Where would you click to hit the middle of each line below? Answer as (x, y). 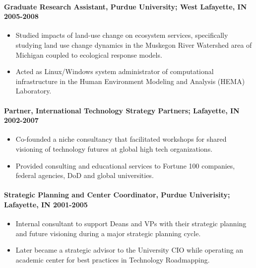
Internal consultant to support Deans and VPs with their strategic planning (131, 223)
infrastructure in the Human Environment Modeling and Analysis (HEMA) (130, 81)
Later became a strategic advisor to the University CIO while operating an (129, 250)
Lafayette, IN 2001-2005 (46, 204)
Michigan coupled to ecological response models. (89, 54)
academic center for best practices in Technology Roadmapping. (113, 259)
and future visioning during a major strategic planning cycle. (108, 233)
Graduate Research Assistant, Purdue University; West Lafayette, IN (126, 6)
